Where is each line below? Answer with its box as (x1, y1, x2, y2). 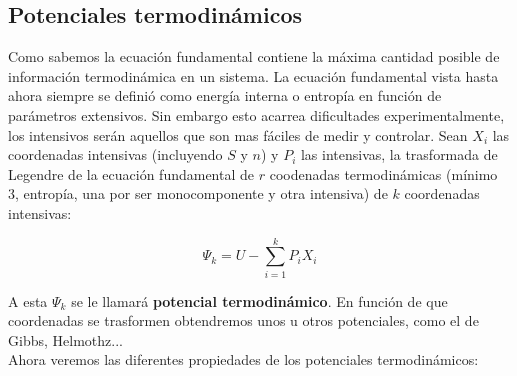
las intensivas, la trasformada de (300, 144, 498, 165)
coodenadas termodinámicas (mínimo (269, 163, 498, 184)
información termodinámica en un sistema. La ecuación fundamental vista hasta (8, 65, 499, 86)
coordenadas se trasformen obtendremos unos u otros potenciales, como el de (8, 310, 479, 331)
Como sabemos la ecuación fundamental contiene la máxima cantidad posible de (8, 46, 500, 67)
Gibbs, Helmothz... (8, 329, 123, 350)
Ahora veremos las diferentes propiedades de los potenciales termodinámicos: (8, 349, 479, 370)
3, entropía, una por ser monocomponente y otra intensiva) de (8, 183, 388, 204)
